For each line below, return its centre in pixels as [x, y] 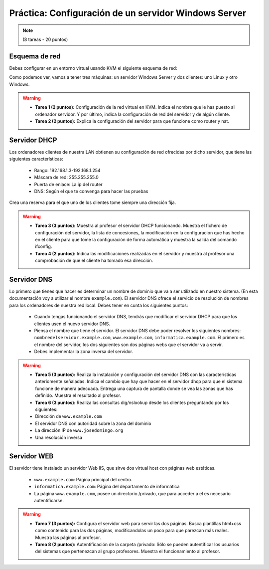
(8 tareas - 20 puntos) [45, 39]
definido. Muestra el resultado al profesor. [78, 395]
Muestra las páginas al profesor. [68, 537]
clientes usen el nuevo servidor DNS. [72, 324]
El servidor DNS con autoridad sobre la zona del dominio [93, 423]
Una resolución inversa [59, 437]
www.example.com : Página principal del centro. [83, 479]
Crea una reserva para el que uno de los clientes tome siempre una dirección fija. [93, 202]
